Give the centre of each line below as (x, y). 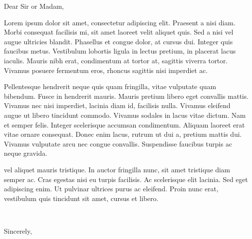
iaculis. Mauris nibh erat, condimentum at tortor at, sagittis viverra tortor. (116, 60)
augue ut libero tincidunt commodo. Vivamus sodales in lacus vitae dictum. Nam (125, 115)
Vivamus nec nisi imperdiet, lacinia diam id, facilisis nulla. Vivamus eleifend (117, 105)
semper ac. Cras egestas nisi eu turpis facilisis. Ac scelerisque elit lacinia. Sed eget (126, 179)
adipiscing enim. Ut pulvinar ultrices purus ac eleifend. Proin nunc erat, (111, 189)
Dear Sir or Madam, (34, 6)
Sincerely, (18, 230)
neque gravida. (26, 153)
